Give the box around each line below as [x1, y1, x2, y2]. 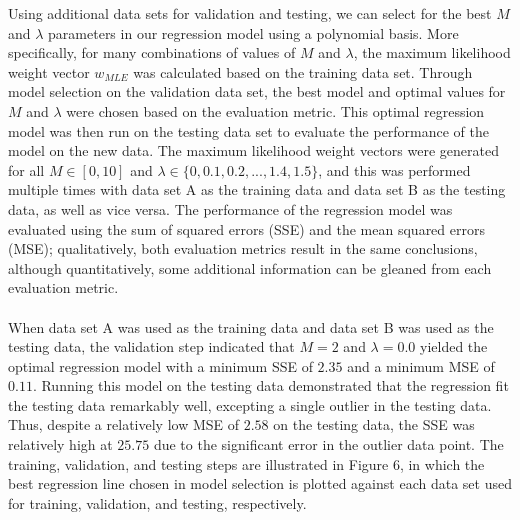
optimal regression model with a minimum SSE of [8, 355, 313, 376]
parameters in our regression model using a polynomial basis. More [48, 22, 459, 43]
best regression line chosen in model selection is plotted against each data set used [8, 473, 512, 494]
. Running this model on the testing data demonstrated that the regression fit [32, 375, 509, 396]
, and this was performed [318, 159, 471, 180]
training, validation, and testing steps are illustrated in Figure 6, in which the [8, 453, 485, 474]
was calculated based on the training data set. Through [133, 61, 473, 82]
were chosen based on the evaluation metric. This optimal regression [66, 100, 485, 121]
